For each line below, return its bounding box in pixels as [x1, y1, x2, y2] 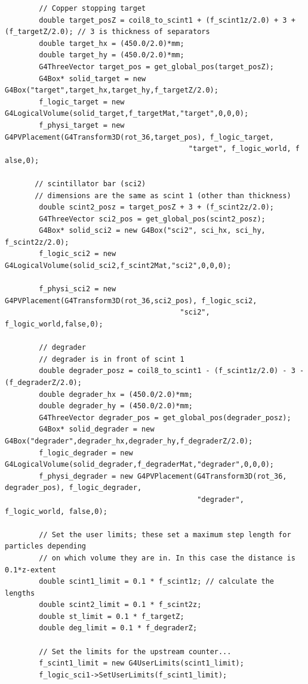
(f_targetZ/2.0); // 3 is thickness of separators [5, 27, 210, 36]
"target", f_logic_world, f [188, 144, 300, 153]
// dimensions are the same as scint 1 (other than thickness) [35, 191, 291, 200]
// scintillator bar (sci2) [35, 179, 146, 188]
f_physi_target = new [39, 121, 125, 130]
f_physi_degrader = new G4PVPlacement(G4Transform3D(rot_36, [39, 472, 287, 480]
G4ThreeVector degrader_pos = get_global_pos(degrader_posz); [39, 413, 291, 422]
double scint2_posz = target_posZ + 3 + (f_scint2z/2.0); [39, 203, 275, 212]
